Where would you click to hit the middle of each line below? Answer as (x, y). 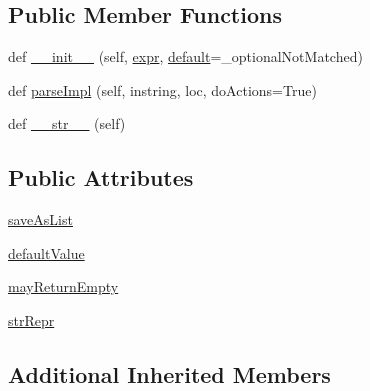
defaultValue (46, 252)
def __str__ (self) (67, 123)
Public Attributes (101, 177)
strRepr (31, 319)
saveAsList (40, 219)
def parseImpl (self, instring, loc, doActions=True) (162, 89)
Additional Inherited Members (169, 373)
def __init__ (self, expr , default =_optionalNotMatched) (185, 56)
